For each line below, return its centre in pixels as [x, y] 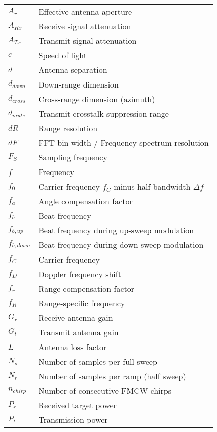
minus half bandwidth [152, 186]
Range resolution [68, 128]
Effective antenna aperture [85, 11]
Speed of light [63, 55]
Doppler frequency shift [80, 274]
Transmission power [73, 420]
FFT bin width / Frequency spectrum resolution [124, 143]
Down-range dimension [78, 84]
